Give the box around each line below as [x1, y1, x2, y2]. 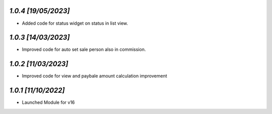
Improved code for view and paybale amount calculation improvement [22, 73, 167, 79]
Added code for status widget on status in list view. [22, 20, 128, 26]
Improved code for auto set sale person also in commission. [22, 46, 146, 52]
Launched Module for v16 [22, 99, 75, 105]
